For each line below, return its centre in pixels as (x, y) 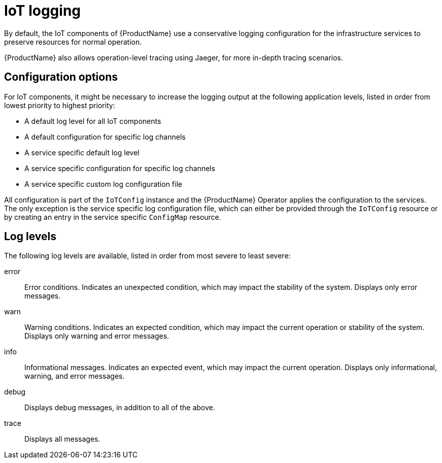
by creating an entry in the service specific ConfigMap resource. (113, 217)
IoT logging (43, 11)
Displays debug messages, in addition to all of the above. (120, 408)
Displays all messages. (62, 439)
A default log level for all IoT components (93, 121)
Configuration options (61, 77)
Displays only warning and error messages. (97, 336)
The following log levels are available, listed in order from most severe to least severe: (147, 256)
